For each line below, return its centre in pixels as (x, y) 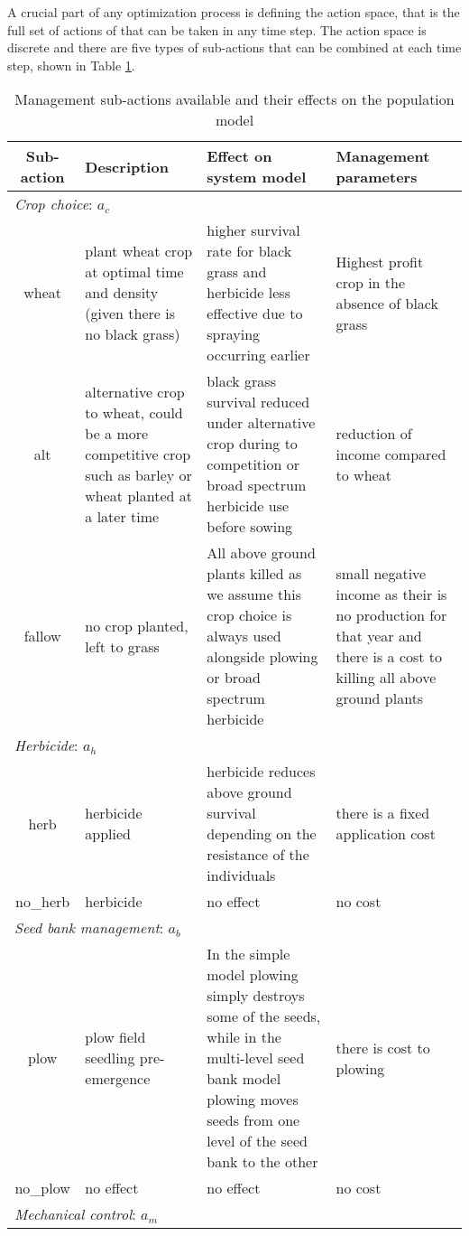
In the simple (248, 954)
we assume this (254, 595)
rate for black (249, 251)
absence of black (387, 303)
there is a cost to (389, 657)
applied (108, 834)
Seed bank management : (89, 928)
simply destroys (256, 996)
